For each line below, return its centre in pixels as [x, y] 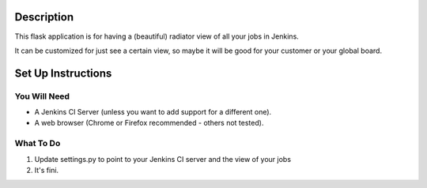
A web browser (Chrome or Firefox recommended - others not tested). [149, 123]
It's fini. [47, 170]
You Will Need [42, 96]
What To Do [38, 144]
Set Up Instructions [63, 73]
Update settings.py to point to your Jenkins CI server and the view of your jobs [163, 159]
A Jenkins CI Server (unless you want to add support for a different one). [153, 112]
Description [44, 17]
